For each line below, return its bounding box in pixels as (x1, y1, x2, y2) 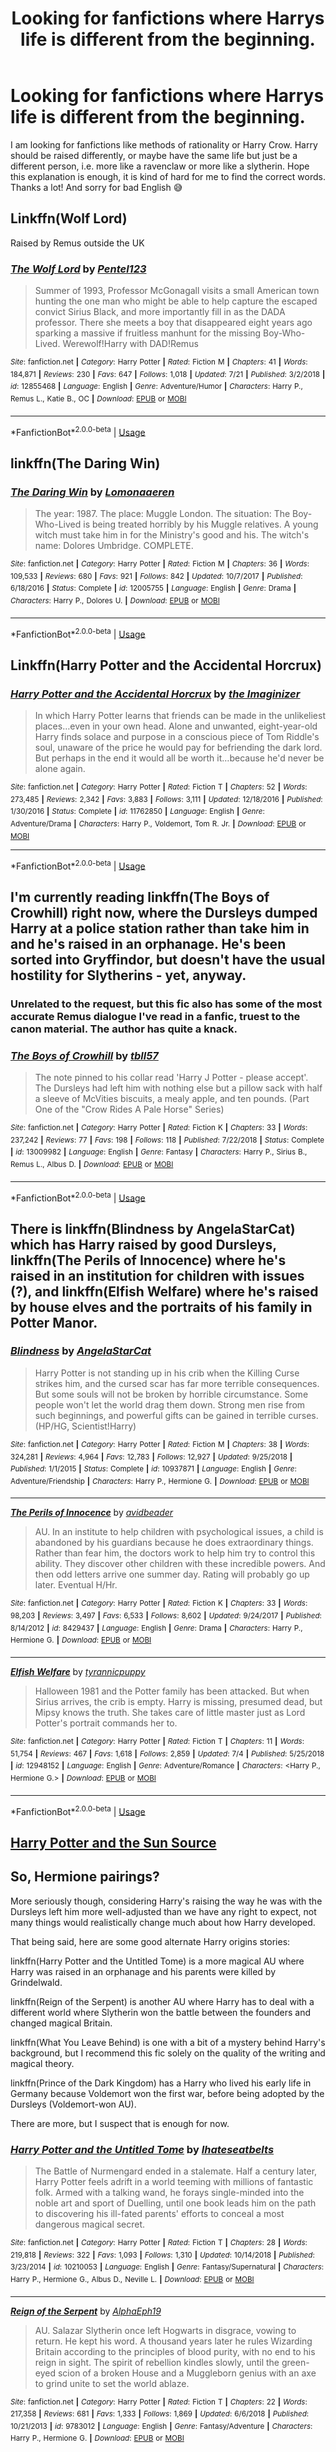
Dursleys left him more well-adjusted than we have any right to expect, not (10, 1905, 317, 1917)
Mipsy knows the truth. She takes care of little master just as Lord (34, 1707, 306, 1719)
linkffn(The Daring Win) (10, 455, 161, 472)
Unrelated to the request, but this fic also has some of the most (10, 997, 323, 1011)
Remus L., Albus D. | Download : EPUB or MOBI (10, 1159, 174, 1169)
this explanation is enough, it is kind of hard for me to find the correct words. (10, 170, 326, 182)
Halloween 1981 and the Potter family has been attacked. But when (34, 1685, 310, 1697)
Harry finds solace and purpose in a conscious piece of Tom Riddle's (34, 730, 320, 742)
